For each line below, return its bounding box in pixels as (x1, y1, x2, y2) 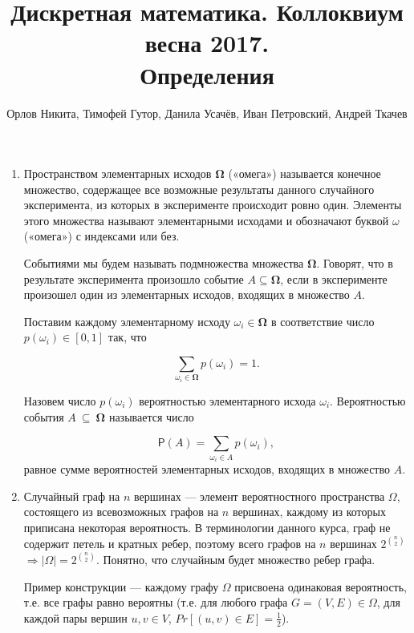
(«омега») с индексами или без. (23, 228, 180, 244)
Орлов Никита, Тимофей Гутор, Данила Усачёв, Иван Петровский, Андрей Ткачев (6, 104, 408, 121)
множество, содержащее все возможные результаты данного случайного (23, 180, 375, 197)
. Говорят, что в (316, 255, 393, 272)
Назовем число (23, 393, 96, 409)
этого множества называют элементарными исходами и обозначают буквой (23, 212, 389, 228)
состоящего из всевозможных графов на (23, 503, 219, 520)
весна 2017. (144, 26, 270, 59)
